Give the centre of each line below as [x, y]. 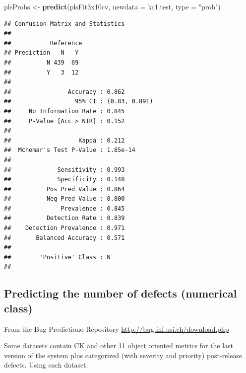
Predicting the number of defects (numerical [121, 293]
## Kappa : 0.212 [64, 140]
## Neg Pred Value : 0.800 [64, 199]
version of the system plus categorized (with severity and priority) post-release [123, 355]
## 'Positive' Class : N [57, 257]
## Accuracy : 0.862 [64, 92]
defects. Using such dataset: [46, 365]
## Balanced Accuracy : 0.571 [64, 238]
